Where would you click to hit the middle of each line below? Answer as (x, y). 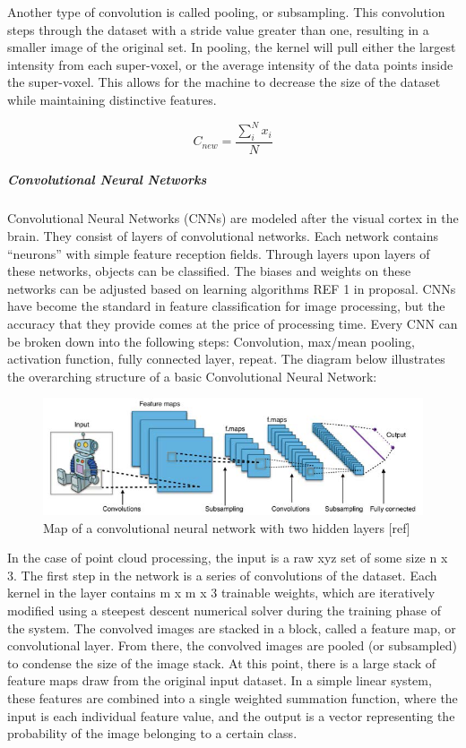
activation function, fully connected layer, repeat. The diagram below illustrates (226, 359)
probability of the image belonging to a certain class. (152, 733)
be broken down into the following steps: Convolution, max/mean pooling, (211, 341)
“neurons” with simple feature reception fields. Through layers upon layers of (219, 253)
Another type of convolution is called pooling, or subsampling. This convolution (226, 12)
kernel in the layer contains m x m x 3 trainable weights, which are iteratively (221, 593)
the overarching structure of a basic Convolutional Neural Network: (192, 376)
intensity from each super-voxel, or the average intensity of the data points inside (230, 64)
